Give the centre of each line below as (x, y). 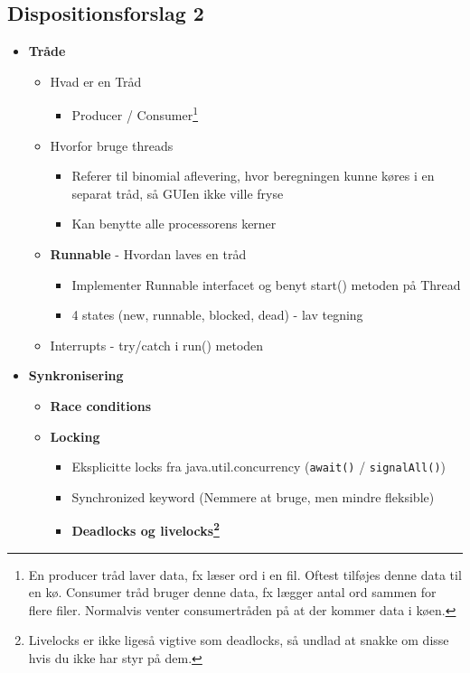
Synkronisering (76, 375)
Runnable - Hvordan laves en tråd (148, 254)
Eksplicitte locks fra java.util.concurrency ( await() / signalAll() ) (259, 467)
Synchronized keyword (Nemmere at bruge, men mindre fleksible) (253, 496)
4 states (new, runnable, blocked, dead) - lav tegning (217, 315)
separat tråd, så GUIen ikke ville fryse (178, 193)
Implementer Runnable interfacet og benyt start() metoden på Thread (266, 284)
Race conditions (101, 405)
